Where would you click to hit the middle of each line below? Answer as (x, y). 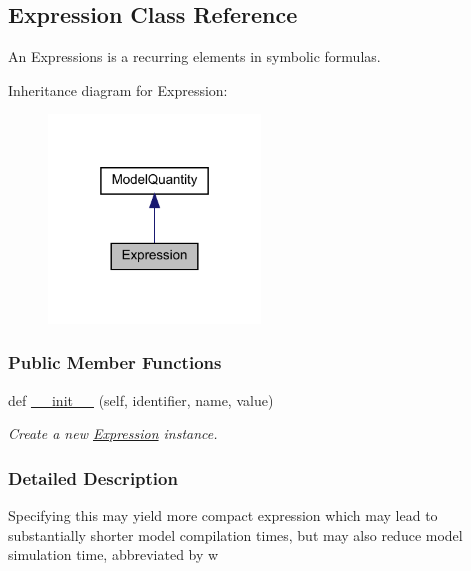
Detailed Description (93, 477)
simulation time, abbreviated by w (113, 554)
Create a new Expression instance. (113, 433)
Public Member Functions (115, 362)
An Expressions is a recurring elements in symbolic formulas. (194, 56)
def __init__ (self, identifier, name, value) (141, 399)
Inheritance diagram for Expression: (118, 89)
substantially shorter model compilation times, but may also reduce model (235, 534)
